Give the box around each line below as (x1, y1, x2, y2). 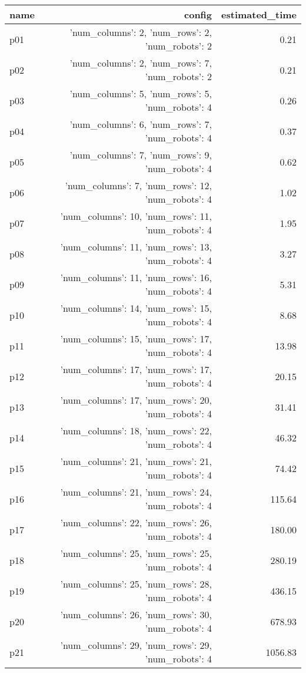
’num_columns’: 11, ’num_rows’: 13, (60, 240, 212, 253)
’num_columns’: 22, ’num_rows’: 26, (60, 516, 212, 529)
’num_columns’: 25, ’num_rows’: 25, (60, 546, 212, 560)
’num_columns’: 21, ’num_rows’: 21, (60, 454, 212, 468)
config (184, 8, 212, 21)
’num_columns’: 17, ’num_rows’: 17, (60, 362, 212, 376)
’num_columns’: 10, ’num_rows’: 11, (60, 209, 212, 223)
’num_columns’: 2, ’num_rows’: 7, (69, 56, 212, 70)
